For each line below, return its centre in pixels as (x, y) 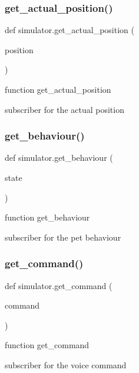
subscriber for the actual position (64, 109)
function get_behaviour (47, 217)
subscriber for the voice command (66, 364)
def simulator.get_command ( (59, 285)
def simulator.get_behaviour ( (59, 158)
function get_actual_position (58, 89)
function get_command (47, 345)
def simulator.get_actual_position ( (69, 30)
